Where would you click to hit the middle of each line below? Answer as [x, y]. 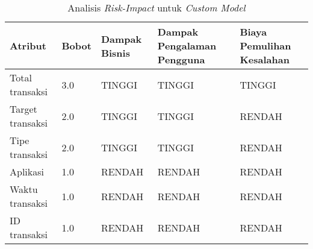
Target [23, 109]
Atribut [28, 46]
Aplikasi [27, 172]
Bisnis [115, 52]
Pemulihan [265, 46]
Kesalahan [265, 59]
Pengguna [181, 59]
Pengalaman [187, 46]
